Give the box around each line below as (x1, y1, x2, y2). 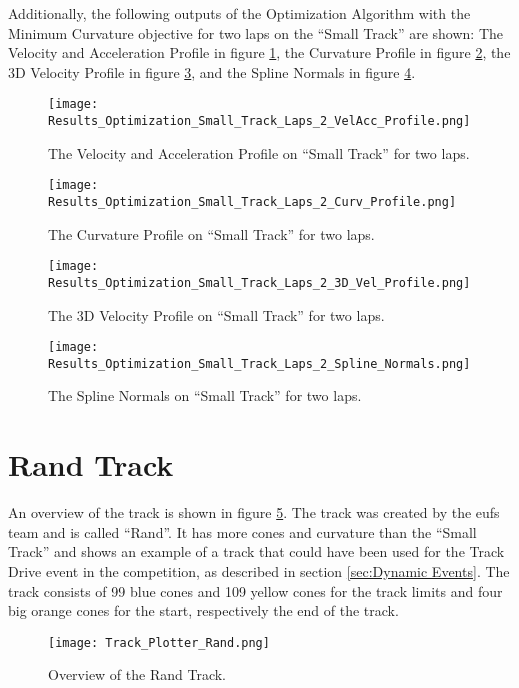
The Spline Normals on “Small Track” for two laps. (48, 385, 362, 406)
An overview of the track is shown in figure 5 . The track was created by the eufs (8, 502, 500, 523)
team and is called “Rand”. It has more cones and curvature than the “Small (8, 521, 477, 542)
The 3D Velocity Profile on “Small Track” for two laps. (48, 304, 385, 325)
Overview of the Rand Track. (48, 664, 226, 685)
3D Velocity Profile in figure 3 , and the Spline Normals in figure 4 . (8, 61, 416, 82)
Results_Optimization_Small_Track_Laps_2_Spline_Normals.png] (48, 356, 471, 371)
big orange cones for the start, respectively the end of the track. (8, 600, 399, 621)
